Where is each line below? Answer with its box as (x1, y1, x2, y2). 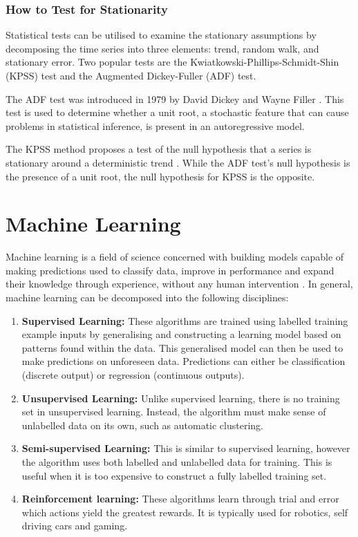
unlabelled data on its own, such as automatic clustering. (21, 417, 263, 432)
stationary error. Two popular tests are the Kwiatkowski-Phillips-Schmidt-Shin (6, 55, 339, 69)
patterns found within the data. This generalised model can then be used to (21, 340, 343, 355)
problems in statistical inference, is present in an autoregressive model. (6, 118, 305, 133)
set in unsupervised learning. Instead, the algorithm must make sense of (21, 404, 326, 419)
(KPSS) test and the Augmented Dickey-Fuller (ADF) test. (6, 68, 256, 82)
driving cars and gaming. (21, 518, 128, 533)
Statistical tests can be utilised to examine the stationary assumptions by (6, 28, 317, 42)
